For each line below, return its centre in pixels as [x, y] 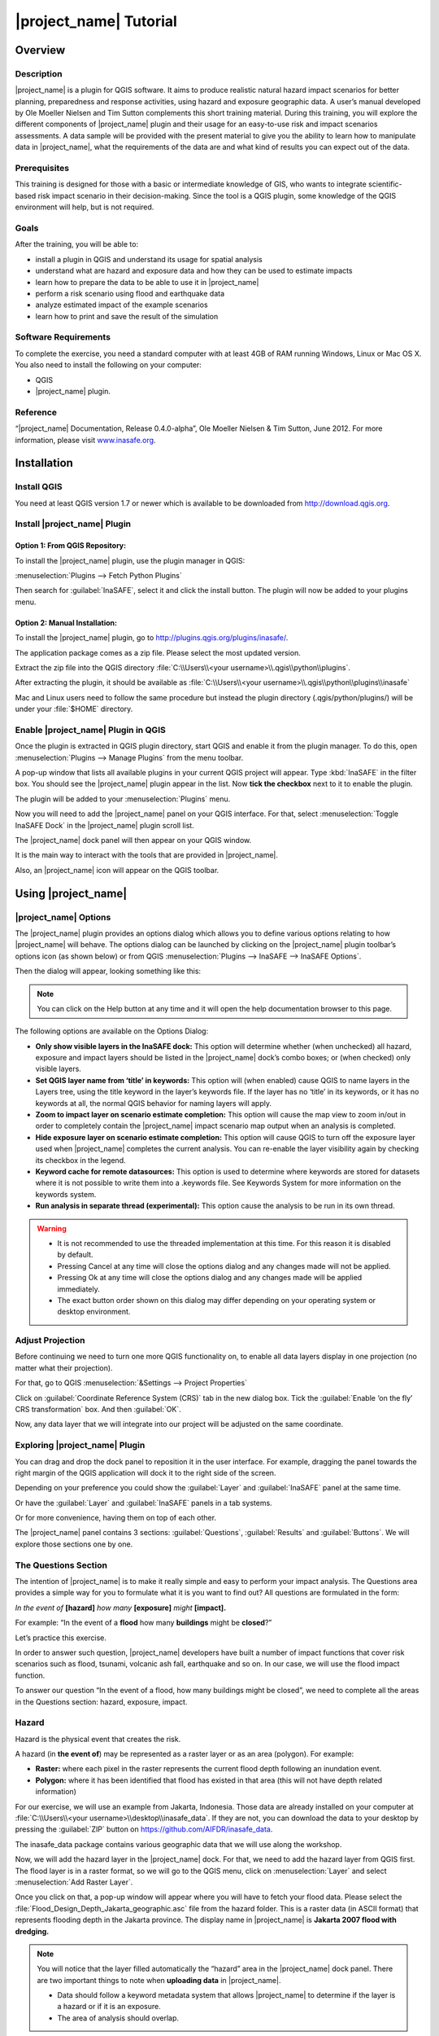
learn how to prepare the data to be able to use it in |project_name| [147, 282]
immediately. [79, 1289]
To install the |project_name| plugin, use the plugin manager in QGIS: [130, 560]
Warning [52, 1228]
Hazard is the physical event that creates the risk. [98, 1739]
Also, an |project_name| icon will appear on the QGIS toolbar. [117, 870]
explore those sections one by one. [74, 1544]
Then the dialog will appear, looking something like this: [108, 971]
